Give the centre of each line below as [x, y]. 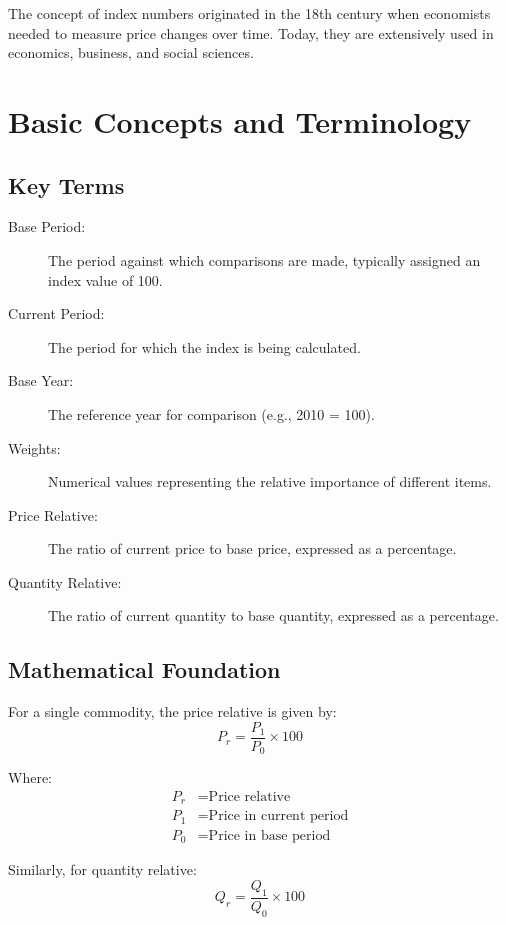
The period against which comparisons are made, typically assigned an [264, 259]
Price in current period [278, 816]
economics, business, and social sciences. [131, 52]
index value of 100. [105, 279]
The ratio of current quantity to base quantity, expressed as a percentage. [273, 615]
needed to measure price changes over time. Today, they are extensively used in [251, 32]
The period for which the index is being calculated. [204, 346]
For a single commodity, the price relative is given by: [172, 711]
